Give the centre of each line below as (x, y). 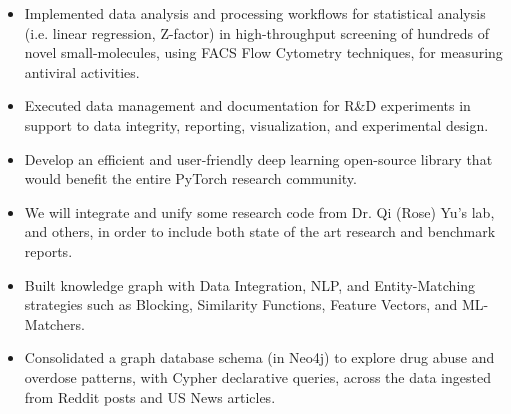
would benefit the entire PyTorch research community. (190, 178)
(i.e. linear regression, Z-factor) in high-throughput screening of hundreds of (256, 32)
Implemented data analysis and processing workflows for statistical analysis (255, 13)
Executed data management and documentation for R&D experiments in (247, 105)
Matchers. (54, 323)
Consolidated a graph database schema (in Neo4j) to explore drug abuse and (259, 357)
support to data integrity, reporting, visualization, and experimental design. (256, 124)
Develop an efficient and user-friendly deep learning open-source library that (258, 158)
